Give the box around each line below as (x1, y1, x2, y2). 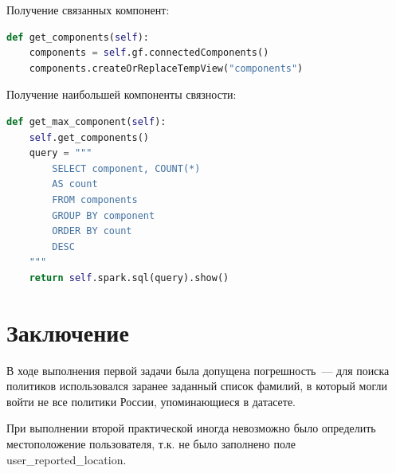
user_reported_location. (6, 451, 127, 467)
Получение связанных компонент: (6, 2, 170, 18)
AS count (52, 178, 98, 190)
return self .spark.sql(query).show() (29, 272, 229, 283)
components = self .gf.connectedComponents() (29, 47, 269, 59)
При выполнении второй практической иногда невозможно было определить (6, 420, 376, 436)
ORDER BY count (52, 225, 132, 237)
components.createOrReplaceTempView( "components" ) (29, 62, 304, 74)
